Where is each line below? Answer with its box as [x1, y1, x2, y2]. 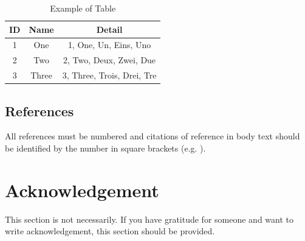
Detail [96, 23, 123, 35]
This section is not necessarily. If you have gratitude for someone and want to [5, 212, 293, 225]
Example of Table [50, 2, 116, 14]
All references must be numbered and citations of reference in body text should [5, 130, 300, 142]
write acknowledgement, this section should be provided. [5, 225, 215, 237]
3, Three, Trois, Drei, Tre [62, 69, 157, 82]
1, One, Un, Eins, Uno [67, 38, 151, 51]
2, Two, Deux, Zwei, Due [63, 54, 156, 66]
